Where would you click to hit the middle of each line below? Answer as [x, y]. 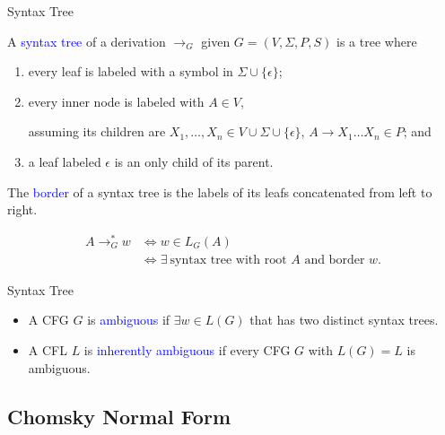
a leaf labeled [65, 161]
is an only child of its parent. [194, 161]
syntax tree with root [228, 260]
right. [22, 209]
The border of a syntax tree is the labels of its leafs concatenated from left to [220, 191]
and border [335, 260]
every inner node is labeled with [116, 101]
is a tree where [377, 41]
